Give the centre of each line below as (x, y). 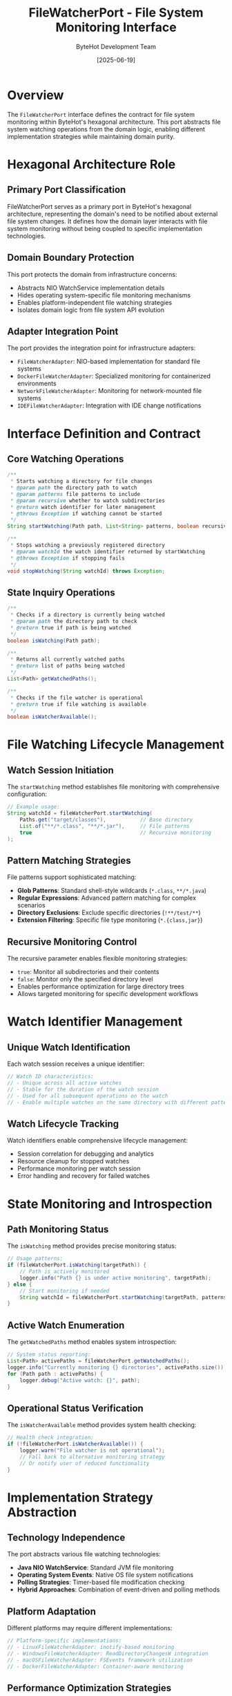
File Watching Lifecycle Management (116, 745)
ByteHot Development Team (116, 46)
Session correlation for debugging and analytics (85, 1154)
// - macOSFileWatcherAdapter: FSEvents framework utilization (100, 1660)
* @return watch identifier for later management (83, 507)
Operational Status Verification (75, 1408)
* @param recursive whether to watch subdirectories (88, 500)
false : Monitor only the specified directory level (85, 979)
